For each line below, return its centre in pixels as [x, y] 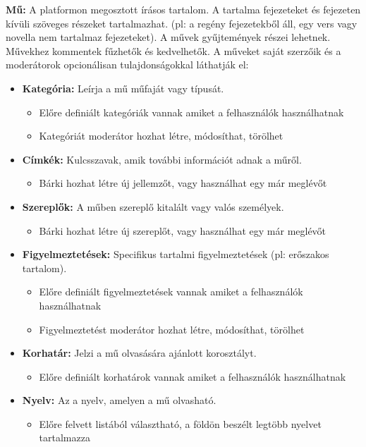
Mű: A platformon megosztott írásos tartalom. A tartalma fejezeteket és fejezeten [183, 9]
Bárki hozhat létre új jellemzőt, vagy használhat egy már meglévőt [183, 183]
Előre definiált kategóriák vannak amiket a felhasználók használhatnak [191, 112]
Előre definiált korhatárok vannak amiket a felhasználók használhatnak [193, 376]
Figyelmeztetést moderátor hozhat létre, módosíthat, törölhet [172, 329]
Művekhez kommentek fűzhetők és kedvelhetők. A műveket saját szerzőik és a [173, 50]
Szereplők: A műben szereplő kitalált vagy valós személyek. [153, 206]
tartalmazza [65, 437]
